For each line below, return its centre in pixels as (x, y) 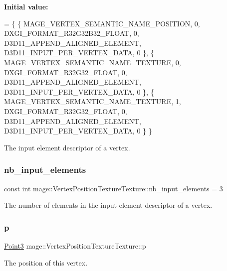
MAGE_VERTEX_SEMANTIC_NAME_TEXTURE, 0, (93, 62)
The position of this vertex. (46, 262)
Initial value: (26, 6)
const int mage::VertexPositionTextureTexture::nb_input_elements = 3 (113, 188)
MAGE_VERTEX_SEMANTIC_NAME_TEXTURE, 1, (93, 101)
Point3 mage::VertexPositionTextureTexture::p (75, 245)
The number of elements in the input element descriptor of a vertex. (108, 205)
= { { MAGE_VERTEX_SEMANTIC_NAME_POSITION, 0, (102, 23)
